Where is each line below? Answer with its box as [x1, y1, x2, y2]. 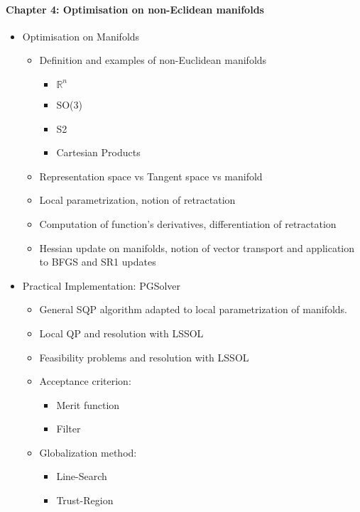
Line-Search [56, 469, 107, 484]
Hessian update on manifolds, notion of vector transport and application [39, 240, 355, 255]
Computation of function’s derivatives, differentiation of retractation [39, 216, 337, 231]
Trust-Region [56, 493, 114, 508]
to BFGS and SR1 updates [39, 254, 156, 269]
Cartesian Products [56, 145, 141, 160]
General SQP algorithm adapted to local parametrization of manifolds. [39, 302, 348, 317]
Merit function [56, 397, 120, 412]
